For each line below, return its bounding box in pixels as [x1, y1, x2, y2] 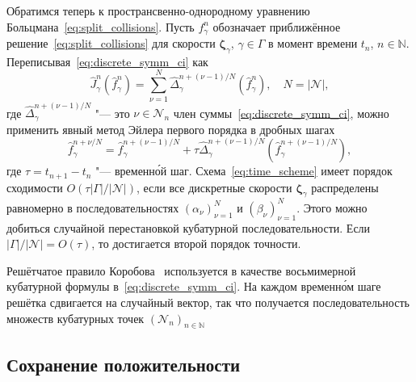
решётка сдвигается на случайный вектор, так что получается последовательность [6, 293, 410, 310]
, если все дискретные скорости [136, 178, 292, 195]
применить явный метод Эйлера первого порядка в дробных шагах [6, 120, 335, 137]
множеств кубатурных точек [6, 309, 145, 326]
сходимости [6, 178, 63, 195]
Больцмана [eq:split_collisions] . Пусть [6, 18, 195, 35]
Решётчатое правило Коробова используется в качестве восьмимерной [6, 262, 356, 279]
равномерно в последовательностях [6, 199, 179, 216]
